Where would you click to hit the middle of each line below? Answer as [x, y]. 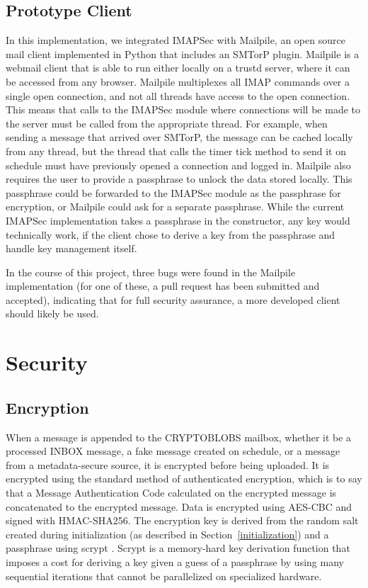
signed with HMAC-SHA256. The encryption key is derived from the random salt [182, 520]
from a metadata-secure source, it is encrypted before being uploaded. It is [168, 464]
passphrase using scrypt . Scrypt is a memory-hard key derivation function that [178, 548]
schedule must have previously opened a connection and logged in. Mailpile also [178, 165]
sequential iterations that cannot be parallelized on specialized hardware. [164, 576]
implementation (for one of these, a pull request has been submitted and [163, 286]
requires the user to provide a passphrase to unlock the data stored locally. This [179, 179]
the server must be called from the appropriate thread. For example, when [167, 123]
